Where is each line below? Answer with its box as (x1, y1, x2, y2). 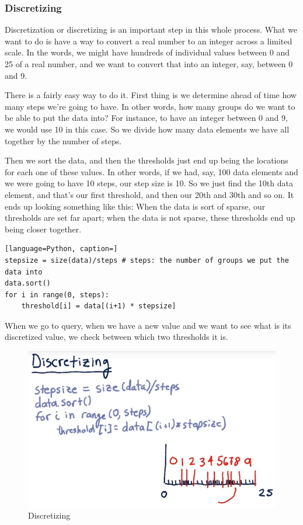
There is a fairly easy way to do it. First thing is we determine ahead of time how (5, 89, 297, 101)
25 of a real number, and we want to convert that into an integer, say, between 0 (5, 58, 293, 69)
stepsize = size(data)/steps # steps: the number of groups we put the (5, 256, 289, 265)
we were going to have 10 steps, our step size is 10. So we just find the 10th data (5, 177, 293, 189)
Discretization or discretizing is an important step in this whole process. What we (5, 23, 298, 36)
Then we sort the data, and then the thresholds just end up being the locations (5, 154, 288, 166)
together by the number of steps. (5, 134, 122, 147)
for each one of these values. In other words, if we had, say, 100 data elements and (5, 165, 298, 178)
